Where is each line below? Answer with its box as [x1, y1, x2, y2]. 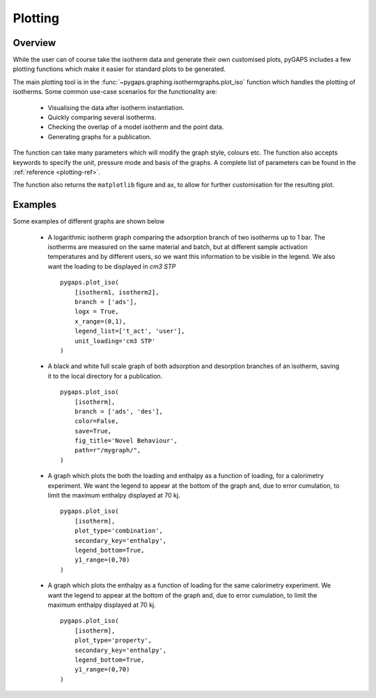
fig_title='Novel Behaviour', [74, 437, 178, 445]
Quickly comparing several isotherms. [47, 113, 157, 122]
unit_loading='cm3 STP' [74, 337, 156, 344]
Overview [13, 37, 56, 49]
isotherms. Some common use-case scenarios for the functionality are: [13, 88, 217, 96]
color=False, [74, 418, 119, 425]
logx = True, [74, 308, 119, 316]
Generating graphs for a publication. [47, 132, 152, 141]
